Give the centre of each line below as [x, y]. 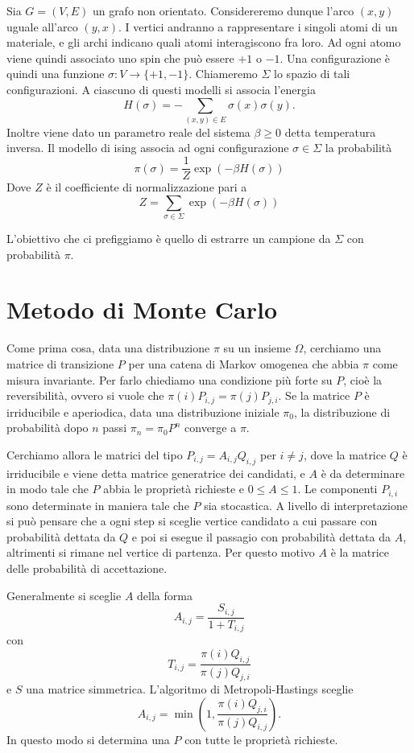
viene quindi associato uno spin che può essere [120, 58]
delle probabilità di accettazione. [87, 568]
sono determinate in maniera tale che [98, 505]
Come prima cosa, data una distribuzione [108, 348]
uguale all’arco [42, 26]
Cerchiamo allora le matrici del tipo [95, 454]
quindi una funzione [56, 74]
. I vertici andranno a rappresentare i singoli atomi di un [258, 26]
